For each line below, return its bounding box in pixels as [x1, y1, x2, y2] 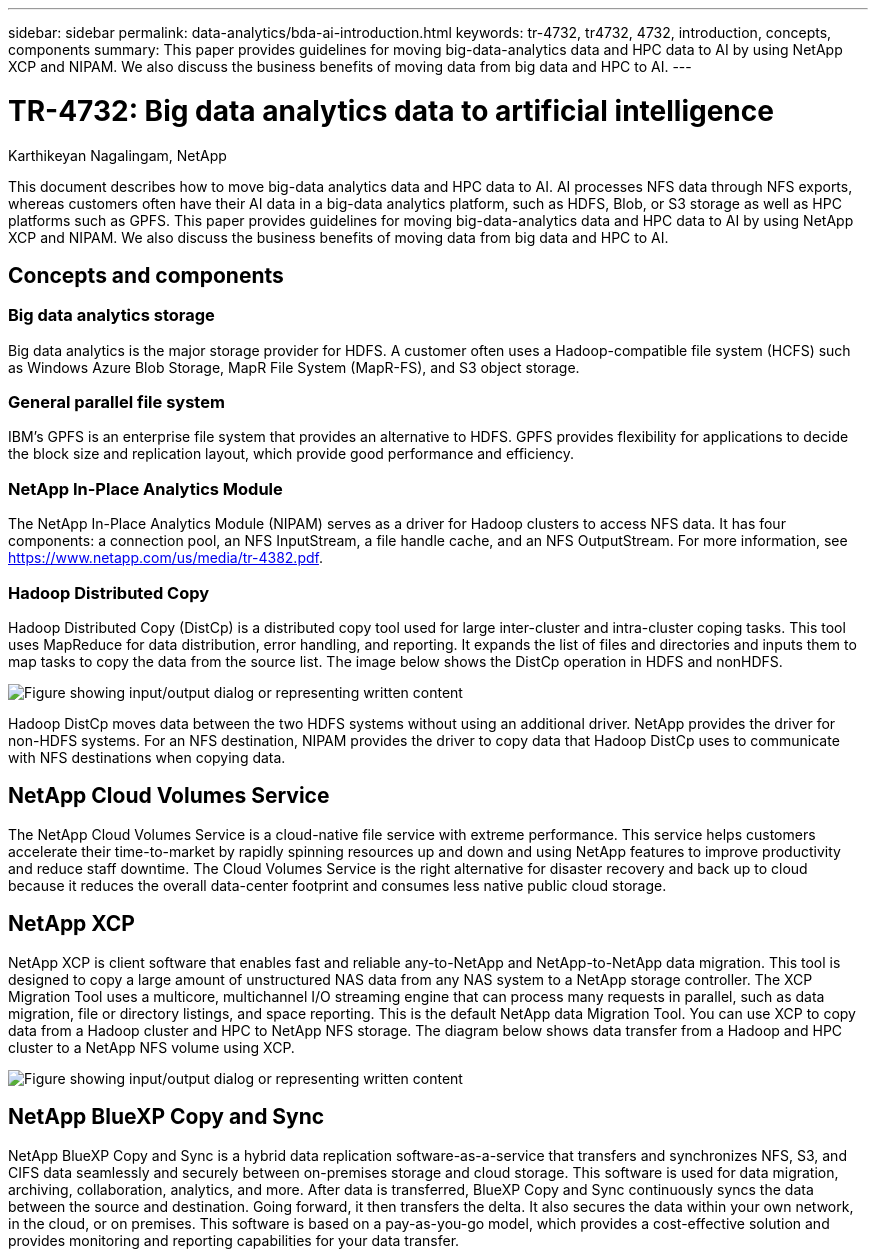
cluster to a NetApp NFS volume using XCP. [8, 1038, 295, 1056]
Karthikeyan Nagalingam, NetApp [8, 146, 227, 164]
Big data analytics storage [8, 305, 215, 326]
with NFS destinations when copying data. [8, 748, 286, 766]
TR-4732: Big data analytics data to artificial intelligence [8, 93, 774, 128]
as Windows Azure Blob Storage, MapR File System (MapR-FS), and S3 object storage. [8, 358, 580, 376]
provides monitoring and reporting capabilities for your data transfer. [8, 1231, 460, 1249]
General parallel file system [8, 392, 225, 413]
